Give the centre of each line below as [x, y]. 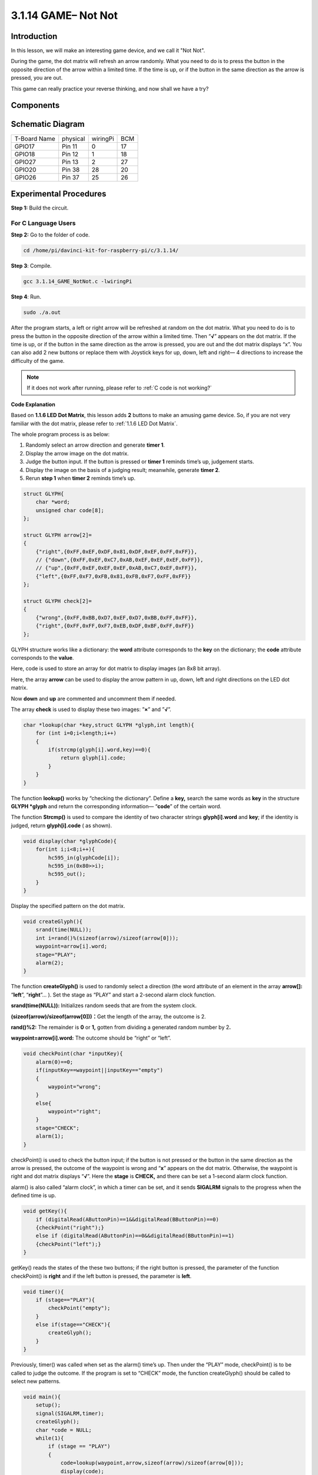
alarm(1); [50, 1136]
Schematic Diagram [48, 124]
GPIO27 [25, 162]
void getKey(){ [45, 1211]
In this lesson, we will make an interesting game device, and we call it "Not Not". [108, 51]
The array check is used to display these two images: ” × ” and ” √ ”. [91, 709]
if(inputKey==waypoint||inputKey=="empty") [99, 1070]
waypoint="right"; [74, 1112]
